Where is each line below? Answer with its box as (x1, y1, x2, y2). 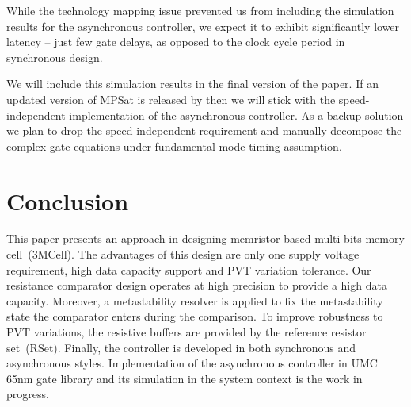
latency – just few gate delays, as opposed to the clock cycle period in (6, 33, 345, 50)
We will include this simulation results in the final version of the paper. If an (6, 75, 379, 92)
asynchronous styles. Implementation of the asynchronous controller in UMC (6, 355, 378, 371)
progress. (6, 386, 49, 402)
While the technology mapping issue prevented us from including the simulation (6, 2, 394, 18)
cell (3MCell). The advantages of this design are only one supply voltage (6, 246, 360, 263)
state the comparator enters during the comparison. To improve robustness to (6, 308, 383, 324)
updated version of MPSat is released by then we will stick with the (6, 90, 336, 107)
